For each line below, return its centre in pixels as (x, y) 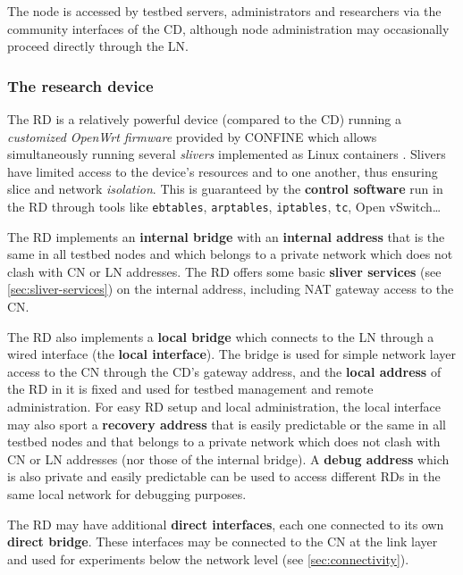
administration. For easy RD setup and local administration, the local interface (224, 406)
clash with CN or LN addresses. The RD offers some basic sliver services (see (224, 271)
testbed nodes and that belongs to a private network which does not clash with (224, 442)
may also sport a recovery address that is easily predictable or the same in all (227, 424)
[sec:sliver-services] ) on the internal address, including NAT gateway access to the (231, 289)
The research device (80, 85)
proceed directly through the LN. (98, 46)
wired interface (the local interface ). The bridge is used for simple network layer (231, 354)
